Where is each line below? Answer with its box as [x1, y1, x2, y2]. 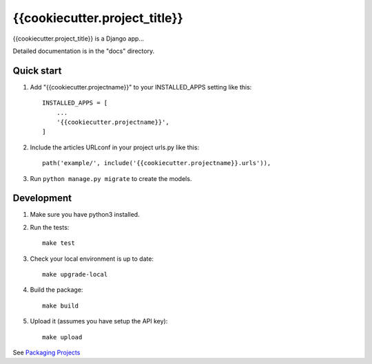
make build [42, 301, 79, 310]
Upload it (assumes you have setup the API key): [30, 317, 168, 325]
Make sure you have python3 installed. [30, 211, 141, 219]
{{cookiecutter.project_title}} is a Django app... [12, 34, 145, 43]
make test [42, 239, 75, 247]
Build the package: [30, 286, 83, 294]
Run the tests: [30, 223, 70, 231]
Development [12, 193, 72, 204]
